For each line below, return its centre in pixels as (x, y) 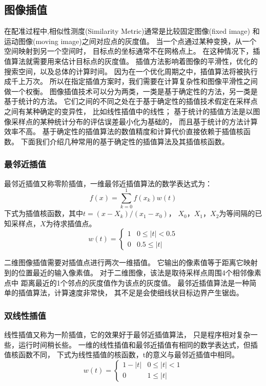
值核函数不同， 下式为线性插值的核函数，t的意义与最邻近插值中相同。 (122, 355)
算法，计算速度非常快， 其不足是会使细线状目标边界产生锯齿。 (138, 293)
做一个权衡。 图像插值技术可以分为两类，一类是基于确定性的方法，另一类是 (131, 91)
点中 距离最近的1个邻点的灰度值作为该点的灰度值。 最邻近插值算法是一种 (127, 282)
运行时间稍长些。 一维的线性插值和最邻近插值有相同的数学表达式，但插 (138, 344)
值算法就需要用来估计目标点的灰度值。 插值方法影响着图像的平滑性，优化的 (131, 61)
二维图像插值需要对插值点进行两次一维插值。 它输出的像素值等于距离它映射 (131, 262)
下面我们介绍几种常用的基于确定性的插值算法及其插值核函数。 (125, 141)
